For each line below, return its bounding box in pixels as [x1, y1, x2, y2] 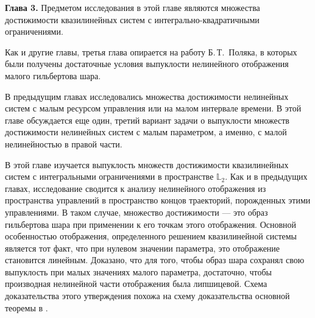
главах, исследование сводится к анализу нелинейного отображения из [5, 182, 266, 194]
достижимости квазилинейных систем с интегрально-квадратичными [5, 13, 260, 26]
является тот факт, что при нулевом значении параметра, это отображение [5, 241, 280, 254]
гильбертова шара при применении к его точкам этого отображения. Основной [5, 217, 297, 230]
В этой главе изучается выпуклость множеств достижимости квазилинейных [5, 158, 289, 171]
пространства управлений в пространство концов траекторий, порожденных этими [5, 194, 311, 207]
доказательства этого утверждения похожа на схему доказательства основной [5, 289, 290, 302]
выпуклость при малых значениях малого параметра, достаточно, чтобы [5, 265, 272, 278]
